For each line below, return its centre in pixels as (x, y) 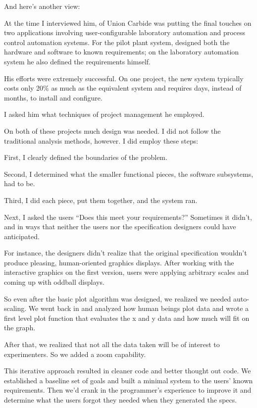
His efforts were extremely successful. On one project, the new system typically (124, 78)
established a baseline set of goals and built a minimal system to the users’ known (128, 380)
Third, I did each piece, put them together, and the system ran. (101, 200)
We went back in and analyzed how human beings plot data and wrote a (139, 308)
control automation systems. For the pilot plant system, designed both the (117, 42)
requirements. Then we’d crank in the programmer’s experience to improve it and (128, 390)
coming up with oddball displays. (54, 282)
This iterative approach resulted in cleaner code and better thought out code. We (128, 371)
